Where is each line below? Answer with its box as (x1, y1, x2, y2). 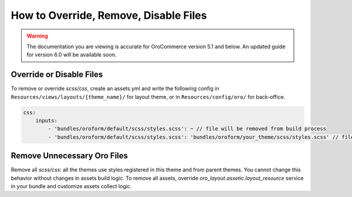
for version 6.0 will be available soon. (26, 51, 117, 58)
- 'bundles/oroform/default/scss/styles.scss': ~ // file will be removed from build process (48, 125, 327, 132)
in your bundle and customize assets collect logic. (11, 183, 132, 190)
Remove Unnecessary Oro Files (11, 151, 128, 161)
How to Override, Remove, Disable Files (11, 9, 207, 22)
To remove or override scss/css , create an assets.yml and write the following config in (11, 85, 219, 92)
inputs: (35, 118, 58, 123)
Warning (26, 32, 48, 39)
